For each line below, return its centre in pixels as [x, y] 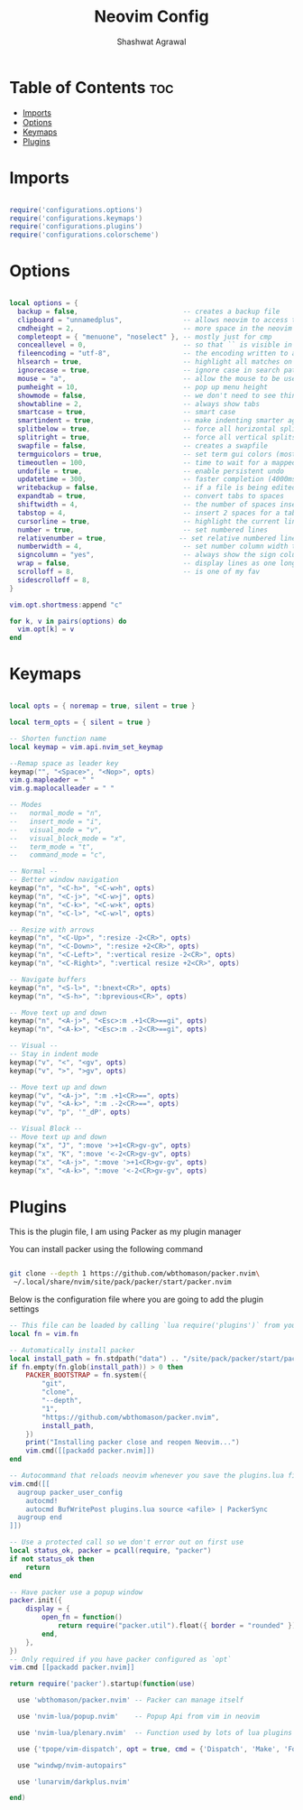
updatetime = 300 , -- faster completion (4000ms [157, 479]
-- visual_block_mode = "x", [68, 838]
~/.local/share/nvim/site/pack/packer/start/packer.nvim [122, 1282]
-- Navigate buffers [48, 979]
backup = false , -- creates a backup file [149, 311]
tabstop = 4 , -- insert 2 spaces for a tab [157, 513]
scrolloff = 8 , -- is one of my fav [138, 572]
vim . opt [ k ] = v [46, 629]
